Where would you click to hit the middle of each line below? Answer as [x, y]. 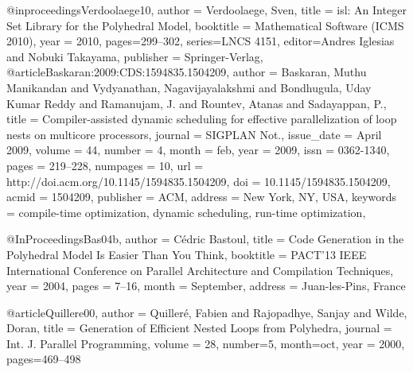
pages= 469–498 [44, 359]
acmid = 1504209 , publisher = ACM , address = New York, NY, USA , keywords [202, 197]
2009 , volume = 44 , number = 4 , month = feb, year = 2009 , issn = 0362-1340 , [198, 150]
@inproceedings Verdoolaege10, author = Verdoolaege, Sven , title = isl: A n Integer [206, 10]
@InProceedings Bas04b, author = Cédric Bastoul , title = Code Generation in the [205, 239]
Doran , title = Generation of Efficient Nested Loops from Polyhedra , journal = [199, 328]
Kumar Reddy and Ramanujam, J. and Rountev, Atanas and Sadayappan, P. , [197, 103]
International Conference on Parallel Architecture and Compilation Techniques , [200, 270]
